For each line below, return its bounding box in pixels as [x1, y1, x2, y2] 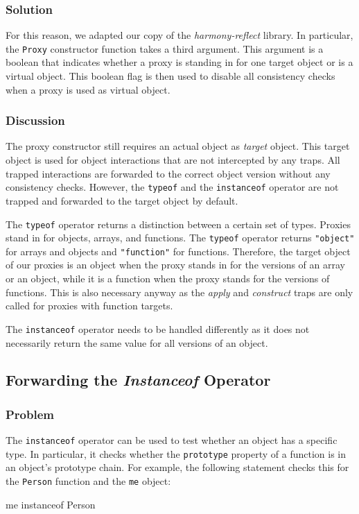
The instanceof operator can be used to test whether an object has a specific [6, 433, 338, 447]
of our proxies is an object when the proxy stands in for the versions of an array [6, 257, 345, 272]
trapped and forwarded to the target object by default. [6, 193, 238, 207]
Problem [6, 405, 54, 422]
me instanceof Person [6, 497, 96, 511]
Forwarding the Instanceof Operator [6, 369, 271, 391]
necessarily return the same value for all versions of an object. [6, 335, 268, 350]
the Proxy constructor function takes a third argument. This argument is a [6, 41, 324, 55]
